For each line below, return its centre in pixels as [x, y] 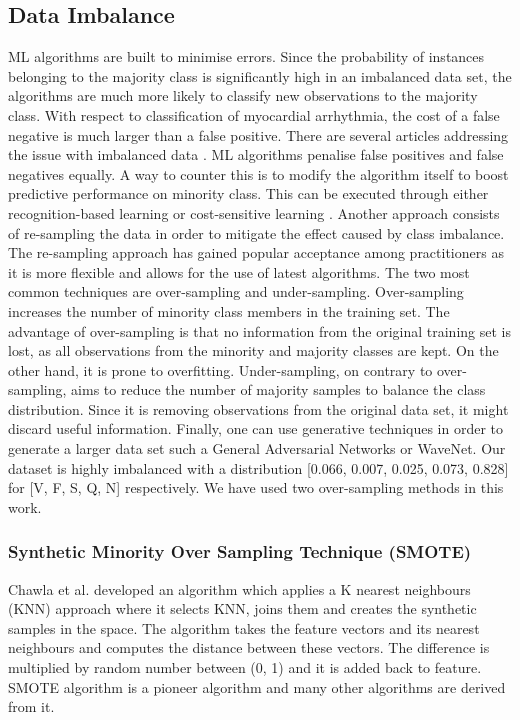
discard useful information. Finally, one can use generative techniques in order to [256, 428]
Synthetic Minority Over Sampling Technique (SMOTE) [240, 551]
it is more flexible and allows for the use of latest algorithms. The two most [239, 271]
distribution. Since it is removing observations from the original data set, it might [258, 408]
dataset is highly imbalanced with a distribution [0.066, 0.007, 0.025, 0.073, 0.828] [258, 467]
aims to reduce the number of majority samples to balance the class [278, 389]
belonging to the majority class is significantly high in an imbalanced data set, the [260, 75]
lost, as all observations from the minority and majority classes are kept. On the [253, 350]
